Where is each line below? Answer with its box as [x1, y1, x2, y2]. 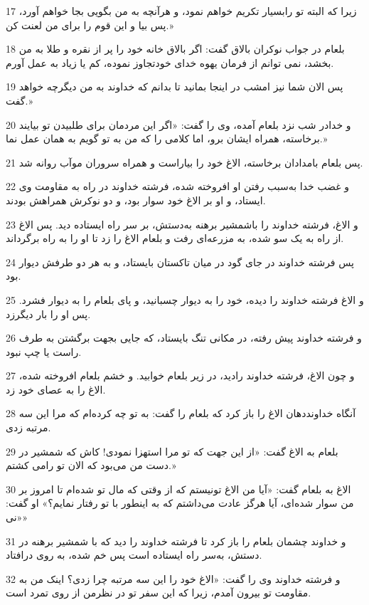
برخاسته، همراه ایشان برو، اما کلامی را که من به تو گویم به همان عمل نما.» [6, 131, 328, 146]
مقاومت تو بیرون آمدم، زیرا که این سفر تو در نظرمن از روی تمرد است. [6, 585, 311, 600]
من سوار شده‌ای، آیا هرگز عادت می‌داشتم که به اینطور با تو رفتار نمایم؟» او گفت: [6, 495, 354, 510]
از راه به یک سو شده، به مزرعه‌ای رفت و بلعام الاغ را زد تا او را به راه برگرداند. [6, 231, 344, 246]
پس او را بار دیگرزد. [6, 306, 91, 321]
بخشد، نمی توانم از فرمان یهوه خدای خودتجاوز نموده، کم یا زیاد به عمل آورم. [6, 55, 334, 70]
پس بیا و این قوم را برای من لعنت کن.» [6, 17, 173, 32]
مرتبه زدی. [6, 420, 51, 435]
